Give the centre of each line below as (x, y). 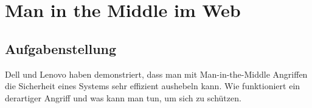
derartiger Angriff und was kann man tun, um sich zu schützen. (123, 97)
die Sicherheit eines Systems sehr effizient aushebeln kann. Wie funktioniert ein (153, 86)
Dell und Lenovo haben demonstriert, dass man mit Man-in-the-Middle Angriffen (156, 74)
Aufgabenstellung (61, 48)
